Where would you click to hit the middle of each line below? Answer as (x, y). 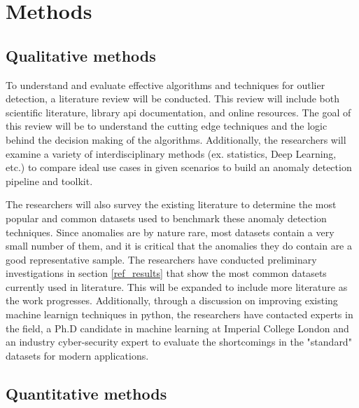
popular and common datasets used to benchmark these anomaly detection (166, 218)
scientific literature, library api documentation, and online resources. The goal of (178, 112)
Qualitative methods (81, 55)
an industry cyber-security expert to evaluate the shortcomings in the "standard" (179, 342)
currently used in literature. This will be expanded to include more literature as (177, 286)
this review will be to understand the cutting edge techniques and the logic (167, 126)
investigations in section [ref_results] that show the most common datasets (166, 273)
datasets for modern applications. (77, 355)
